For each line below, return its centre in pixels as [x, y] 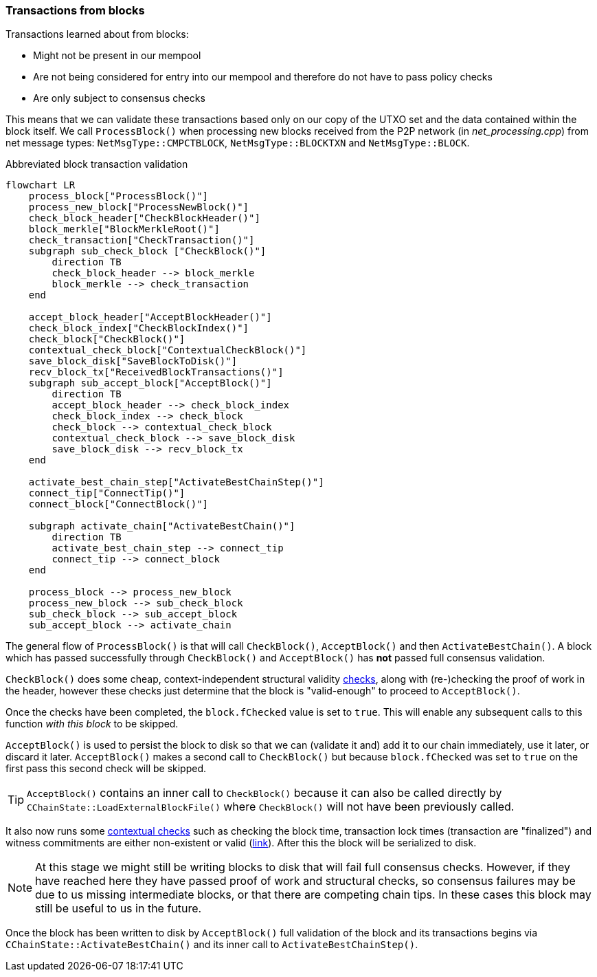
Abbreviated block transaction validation [97, 164]
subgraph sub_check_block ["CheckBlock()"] [147, 251]
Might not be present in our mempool [117, 56]
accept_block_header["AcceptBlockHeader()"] [150, 317]
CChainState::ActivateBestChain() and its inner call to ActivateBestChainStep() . [212, 945]
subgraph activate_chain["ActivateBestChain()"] [162, 526]
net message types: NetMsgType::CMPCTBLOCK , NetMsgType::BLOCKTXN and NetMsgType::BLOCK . [238, 143]
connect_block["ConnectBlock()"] [119, 504]
